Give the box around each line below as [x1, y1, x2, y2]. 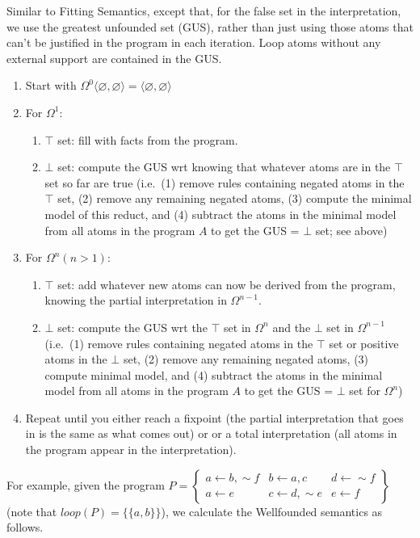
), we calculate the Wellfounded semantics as [161, 502, 383, 519]
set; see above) [315, 221, 388, 238]
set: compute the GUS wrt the [57, 318, 208, 335]
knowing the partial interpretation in [44, 292, 227, 309]
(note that [6, 502, 57, 519]
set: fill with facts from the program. [57, 131, 238, 148]
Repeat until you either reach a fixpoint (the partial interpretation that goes [25, 409, 404, 426]
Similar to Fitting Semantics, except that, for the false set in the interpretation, [6, 2, 401, 19]
